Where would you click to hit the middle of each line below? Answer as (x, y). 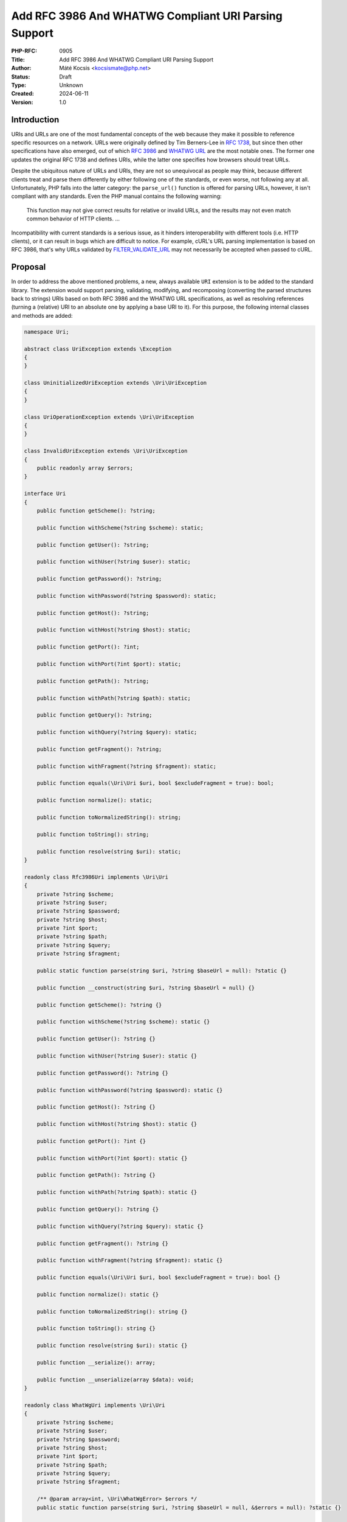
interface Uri (45, 494)
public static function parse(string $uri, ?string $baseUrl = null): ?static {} (162, 971)
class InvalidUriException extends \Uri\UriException (106, 451)
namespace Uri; (46, 331)
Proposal (29, 267)
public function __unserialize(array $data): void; (115, 1380)
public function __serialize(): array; (96, 1363)
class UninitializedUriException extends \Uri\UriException (115, 383)
